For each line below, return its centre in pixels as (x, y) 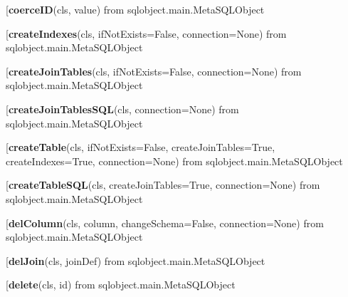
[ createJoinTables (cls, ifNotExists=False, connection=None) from (154, 71)
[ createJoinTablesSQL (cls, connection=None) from (122, 109)
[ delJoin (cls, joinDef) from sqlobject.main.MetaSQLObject (136, 260)
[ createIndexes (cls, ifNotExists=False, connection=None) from (146, 33)
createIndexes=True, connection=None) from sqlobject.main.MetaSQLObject (174, 161)
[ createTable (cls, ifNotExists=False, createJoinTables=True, (141, 147)
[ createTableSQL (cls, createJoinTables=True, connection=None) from (163, 185)
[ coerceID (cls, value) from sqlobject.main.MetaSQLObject (135, 9)
